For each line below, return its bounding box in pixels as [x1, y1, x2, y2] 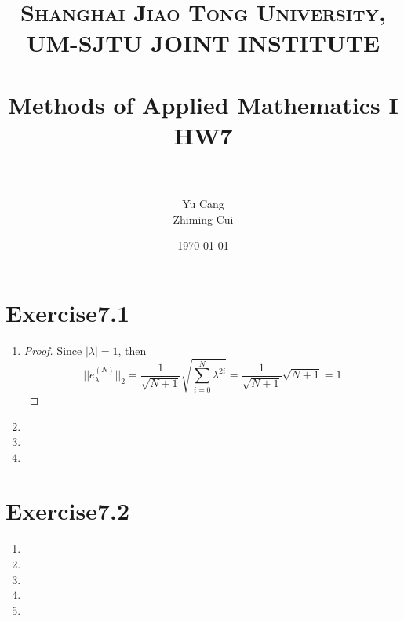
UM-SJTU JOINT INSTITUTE [26, 27, 380, 59]
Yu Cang [182, 195, 224, 212]
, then [118, 342, 147, 358]
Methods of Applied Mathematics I [8, 88, 399, 120]
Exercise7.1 [5, 296, 130, 328]
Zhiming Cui [173, 210, 234, 227]
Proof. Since [24, 342, 82, 358]
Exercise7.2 [5, 495, 130, 527]
